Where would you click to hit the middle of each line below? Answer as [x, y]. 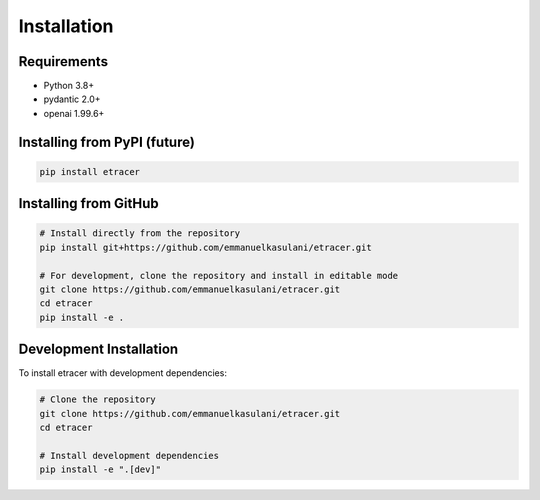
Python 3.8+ [69, 86]
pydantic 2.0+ [72, 99]
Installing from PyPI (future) [106, 141]
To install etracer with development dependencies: [122, 373]
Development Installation [98, 349]
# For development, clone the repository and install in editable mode [219, 275]
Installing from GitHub [88, 203]
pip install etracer [89, 171]
